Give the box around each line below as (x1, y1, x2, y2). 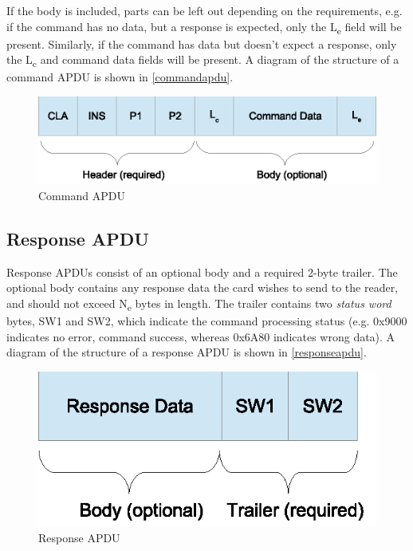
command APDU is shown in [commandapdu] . (6, 69, 234, 85)
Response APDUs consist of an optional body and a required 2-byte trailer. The (6, 263, 398, 280)
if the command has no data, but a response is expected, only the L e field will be (6, 18, 402, 37)
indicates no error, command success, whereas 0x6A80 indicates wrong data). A (6, 328, 395, 344)
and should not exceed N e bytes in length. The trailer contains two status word (6, 294, 391, 313)
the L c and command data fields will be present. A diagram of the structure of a (6, 51, 399, 70)
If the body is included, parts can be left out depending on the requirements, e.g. (6, 2, 403, 18)
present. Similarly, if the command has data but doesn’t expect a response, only (6, 35, 397, 52)
